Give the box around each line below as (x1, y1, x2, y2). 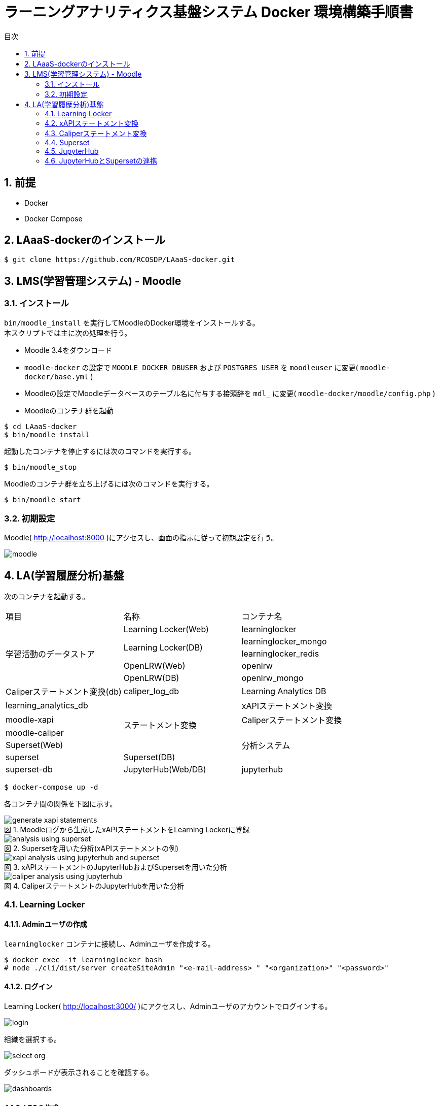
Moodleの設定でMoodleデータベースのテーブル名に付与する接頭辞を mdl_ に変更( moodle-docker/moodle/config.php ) (24, 388, 435, 398)
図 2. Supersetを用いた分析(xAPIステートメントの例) (4, 844, 179, 853)
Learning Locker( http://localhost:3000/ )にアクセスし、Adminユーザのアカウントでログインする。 (4, 1002, 332, 1011)
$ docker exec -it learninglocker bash (4, 955, 162, 964)
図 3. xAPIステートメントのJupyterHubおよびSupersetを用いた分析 (4, 863, 227, 872)
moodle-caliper (6, 728, 64, 738)
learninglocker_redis (241, 648, 319, 659)
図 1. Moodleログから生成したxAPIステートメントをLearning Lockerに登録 (4, 825, 250, 834)
